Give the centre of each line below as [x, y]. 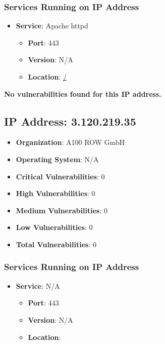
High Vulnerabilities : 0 [56, 193]
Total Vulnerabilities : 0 [56, 244]
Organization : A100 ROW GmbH [70, 142]
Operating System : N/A [57, 159]
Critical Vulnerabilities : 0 [60, 176]
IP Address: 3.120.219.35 [70, 121]
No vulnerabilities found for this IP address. [83, 93]
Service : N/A [38, 285]
